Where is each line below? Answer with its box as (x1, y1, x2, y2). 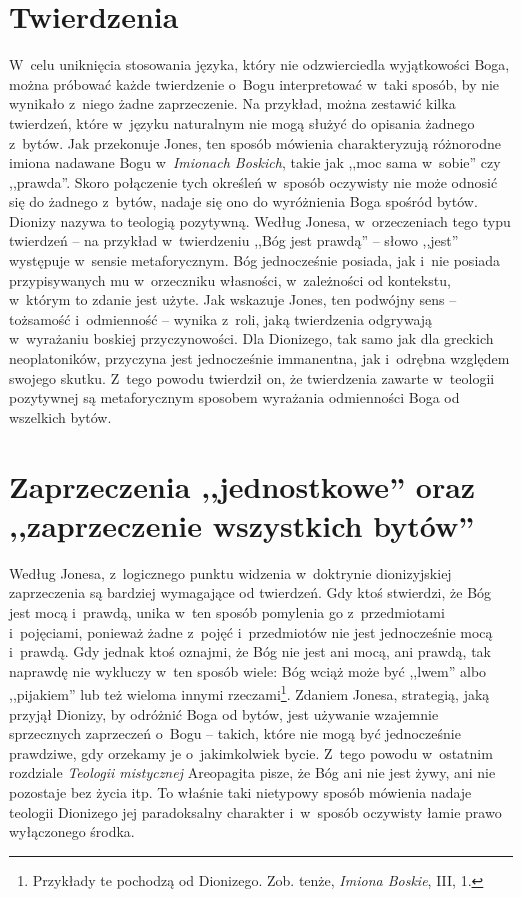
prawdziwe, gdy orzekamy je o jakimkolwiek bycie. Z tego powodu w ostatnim (9, 742, 493, 763)
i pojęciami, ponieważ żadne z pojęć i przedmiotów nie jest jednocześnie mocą (9, 621, 493, 642)
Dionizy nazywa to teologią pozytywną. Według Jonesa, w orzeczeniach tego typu (9, 210, 511, 231)
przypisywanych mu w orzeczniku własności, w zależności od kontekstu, (9, 269, 451, 290)
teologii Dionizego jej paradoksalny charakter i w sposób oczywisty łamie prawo (9, 801, 502, 822)
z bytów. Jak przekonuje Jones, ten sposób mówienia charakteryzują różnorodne (9, 132, 501, 153)
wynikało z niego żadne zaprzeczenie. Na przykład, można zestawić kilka (9, 93, 456, 114)
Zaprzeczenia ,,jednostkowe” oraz (9, 465, 476, 506)
